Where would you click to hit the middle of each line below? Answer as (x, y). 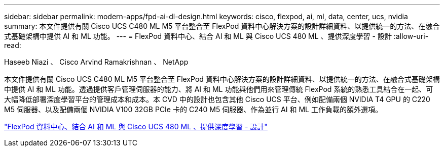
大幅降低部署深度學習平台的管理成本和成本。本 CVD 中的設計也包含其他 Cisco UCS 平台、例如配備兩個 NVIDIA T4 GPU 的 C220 (217, 99)
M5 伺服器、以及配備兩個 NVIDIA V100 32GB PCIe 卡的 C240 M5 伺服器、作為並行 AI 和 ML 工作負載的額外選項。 (193, 109)
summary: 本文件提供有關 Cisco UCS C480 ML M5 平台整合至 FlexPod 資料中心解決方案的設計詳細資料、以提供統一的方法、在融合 (222, 26)
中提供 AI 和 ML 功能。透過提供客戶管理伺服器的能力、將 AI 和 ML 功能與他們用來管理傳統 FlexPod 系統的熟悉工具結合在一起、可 (219, 89)
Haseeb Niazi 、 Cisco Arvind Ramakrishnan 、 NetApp (96, 62)
